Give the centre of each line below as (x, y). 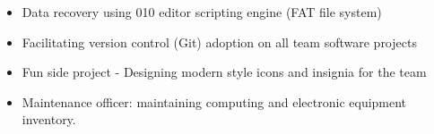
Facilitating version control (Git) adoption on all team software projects (219, 42)
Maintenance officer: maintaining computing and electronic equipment (214, 101)
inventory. (49, 119)
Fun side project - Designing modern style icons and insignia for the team (224, 72)
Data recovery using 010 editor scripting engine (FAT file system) (202, 12)
